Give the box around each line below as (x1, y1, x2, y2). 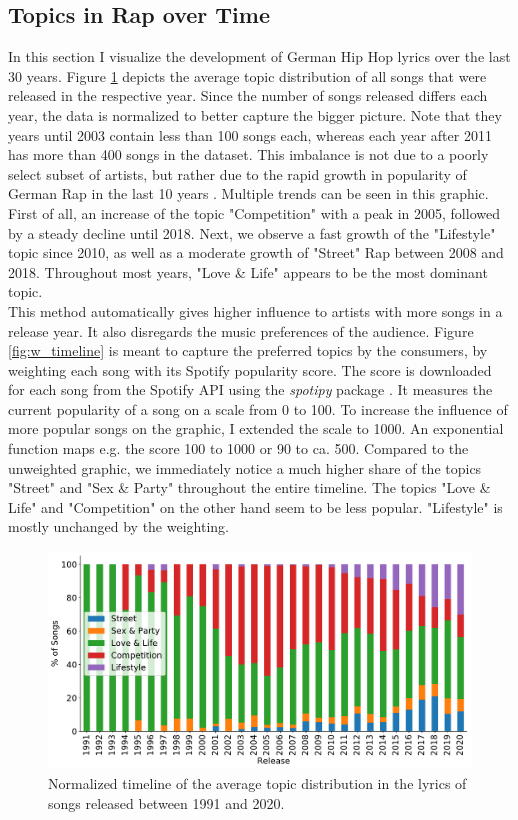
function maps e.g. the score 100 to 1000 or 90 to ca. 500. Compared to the (8, 438, 469, 459)
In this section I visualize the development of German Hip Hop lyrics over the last (8, 46, 511, 67)
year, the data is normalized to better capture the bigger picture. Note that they (8, 104, 502, 125)
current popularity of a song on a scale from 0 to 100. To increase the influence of (8, 398, 508, 419)
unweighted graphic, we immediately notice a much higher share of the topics (8, 457, 482, 478)
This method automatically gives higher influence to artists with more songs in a (8, 300, 503, 321)
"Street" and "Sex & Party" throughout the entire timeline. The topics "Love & (8, 477, 491, 498)
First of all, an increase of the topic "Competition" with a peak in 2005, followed (8, 202, 500, 223)
